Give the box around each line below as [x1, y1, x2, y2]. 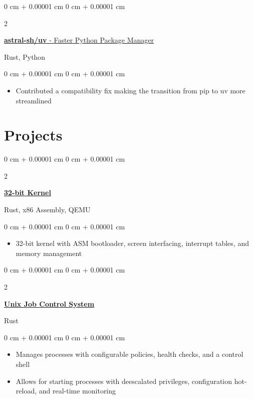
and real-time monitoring [39, 385, 116, 396]
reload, [16, 385, 37, 396]
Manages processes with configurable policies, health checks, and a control [16, 349, 243, 359]
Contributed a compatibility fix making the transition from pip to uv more [16, 85, 245, 95]
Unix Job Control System [4, 298, 95, 309]
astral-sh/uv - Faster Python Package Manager [4, 35, 154, 45]
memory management [16, 247, 82, 258]
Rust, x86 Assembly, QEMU [4, 204, 91, 215]
